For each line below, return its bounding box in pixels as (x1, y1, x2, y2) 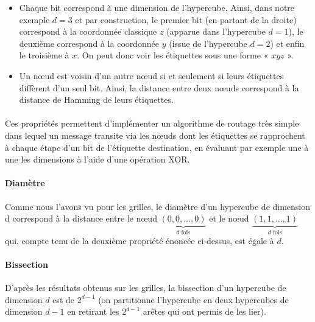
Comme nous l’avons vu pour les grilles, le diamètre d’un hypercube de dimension (5, 200, 311, 212)
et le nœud (209, 212, 249, 225)
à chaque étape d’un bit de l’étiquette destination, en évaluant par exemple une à (5, 141, 309, 153)
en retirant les (67, 305, 119, 318)
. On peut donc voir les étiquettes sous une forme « (77, 49, 269, 61)
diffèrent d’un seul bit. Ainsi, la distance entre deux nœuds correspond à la (19, 81, 299, 94)
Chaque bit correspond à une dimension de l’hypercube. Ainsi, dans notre (19, 1, 295, 13)
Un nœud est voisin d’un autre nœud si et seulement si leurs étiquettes (19, 69, 284, 82)
